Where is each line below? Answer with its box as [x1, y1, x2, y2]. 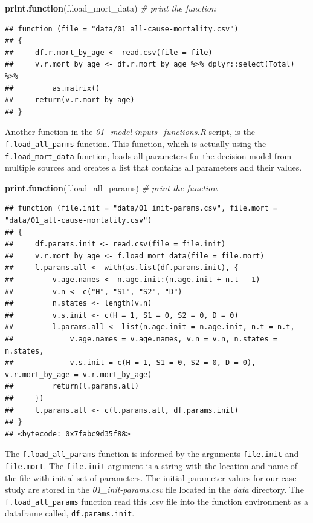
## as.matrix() [5, 84, 100, 93]
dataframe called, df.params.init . [5, 507, 135, 519]
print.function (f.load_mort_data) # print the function [5, 2, 216, 14]
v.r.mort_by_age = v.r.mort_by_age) [5, 370, 152, 379]
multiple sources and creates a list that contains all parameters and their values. [5, 161, 302, 174]
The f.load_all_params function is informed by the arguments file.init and [5, 447, 299, 460]
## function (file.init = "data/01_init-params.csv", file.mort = [5, 204, 278, 213]
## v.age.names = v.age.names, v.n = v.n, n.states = [5, 334, 278, 343]
